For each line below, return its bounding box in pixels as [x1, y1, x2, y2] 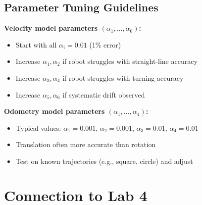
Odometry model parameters [4, 106, 105, 116]
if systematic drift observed [62, 89, 145, 100]
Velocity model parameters [4, 23, 98, 33]
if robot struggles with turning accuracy [62, 72, 184, 83]
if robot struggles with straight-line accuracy [62, 56, 198, 66]
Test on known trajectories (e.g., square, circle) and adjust [15, 155, 193, 166]
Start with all [15, 39, 57, 50]
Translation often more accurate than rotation [15, 139, 156, 150]
